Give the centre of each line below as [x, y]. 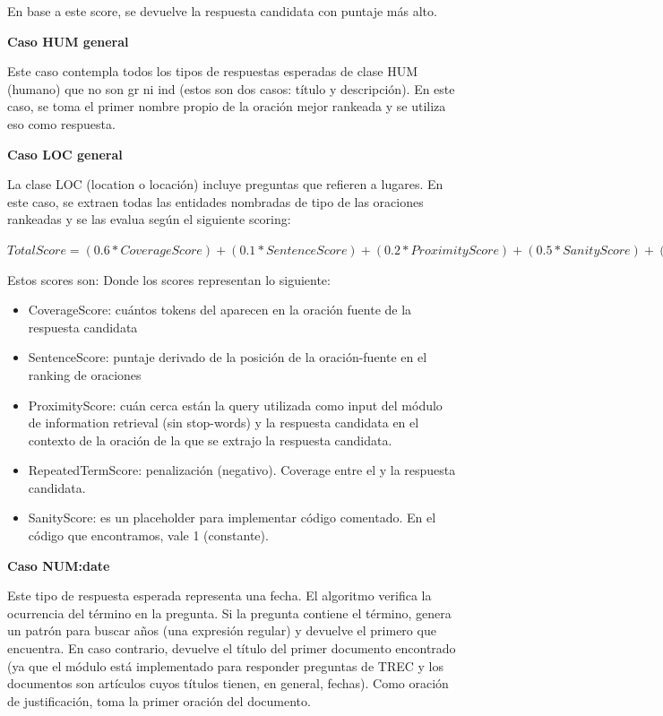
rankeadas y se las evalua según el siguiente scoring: [149, 219]
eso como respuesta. [61, 123]
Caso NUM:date [59, 565]
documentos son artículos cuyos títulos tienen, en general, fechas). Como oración [228, 683]
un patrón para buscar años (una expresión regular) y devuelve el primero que [222, 630]
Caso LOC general [65, 154]
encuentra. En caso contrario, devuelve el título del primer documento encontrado [232, 648]
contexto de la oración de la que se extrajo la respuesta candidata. [210, 440]
